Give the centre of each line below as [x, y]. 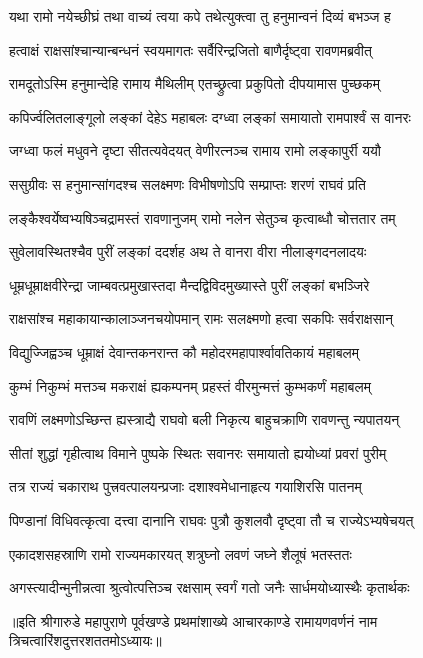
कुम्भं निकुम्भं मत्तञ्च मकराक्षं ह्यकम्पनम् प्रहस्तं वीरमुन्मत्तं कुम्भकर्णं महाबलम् [190, 385]
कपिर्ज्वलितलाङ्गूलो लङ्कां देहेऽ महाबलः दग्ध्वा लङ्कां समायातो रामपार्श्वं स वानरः [210, 116]
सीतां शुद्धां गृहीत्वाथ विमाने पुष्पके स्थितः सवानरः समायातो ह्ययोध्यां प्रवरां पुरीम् [198, 452]
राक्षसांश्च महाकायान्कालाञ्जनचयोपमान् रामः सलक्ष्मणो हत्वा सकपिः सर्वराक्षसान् [201, 318]
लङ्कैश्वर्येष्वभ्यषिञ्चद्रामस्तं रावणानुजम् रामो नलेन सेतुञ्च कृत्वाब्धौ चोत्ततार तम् [202, 217]
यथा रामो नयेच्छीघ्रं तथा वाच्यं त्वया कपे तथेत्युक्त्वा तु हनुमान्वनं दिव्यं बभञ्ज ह [200, 16]
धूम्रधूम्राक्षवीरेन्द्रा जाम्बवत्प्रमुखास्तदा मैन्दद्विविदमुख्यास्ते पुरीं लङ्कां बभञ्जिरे [189, 284]
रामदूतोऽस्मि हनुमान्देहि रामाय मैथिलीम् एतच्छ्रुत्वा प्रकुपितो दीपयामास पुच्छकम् [194, 83]
